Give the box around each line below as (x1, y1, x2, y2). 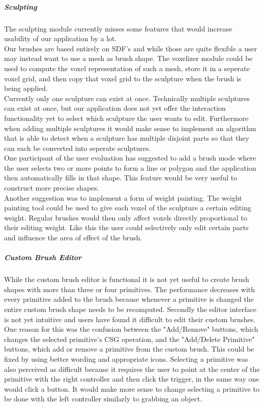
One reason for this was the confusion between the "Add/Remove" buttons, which (4, 324, 258, 334)
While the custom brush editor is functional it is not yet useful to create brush (4, 274, 249, 285)
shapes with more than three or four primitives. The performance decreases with (4, 284, 255, 294)
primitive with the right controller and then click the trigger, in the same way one (4, 373, 259, 384)
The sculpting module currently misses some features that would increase (4, 23, 232, 34)
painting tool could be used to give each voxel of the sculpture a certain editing (4, 202, 251, 213)
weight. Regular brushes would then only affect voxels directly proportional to (4, 212, 247, 223)
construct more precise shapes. (4, 182, 99, 193)
